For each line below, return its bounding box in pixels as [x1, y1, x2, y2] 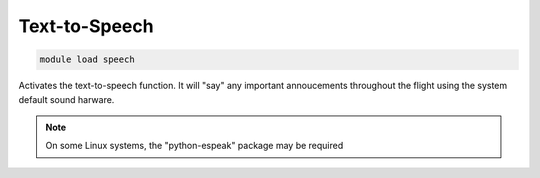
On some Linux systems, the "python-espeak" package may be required [45, 140, 344, 152]
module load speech [39, 54, 135, 65]
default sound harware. [18, 93, 115, 105]
